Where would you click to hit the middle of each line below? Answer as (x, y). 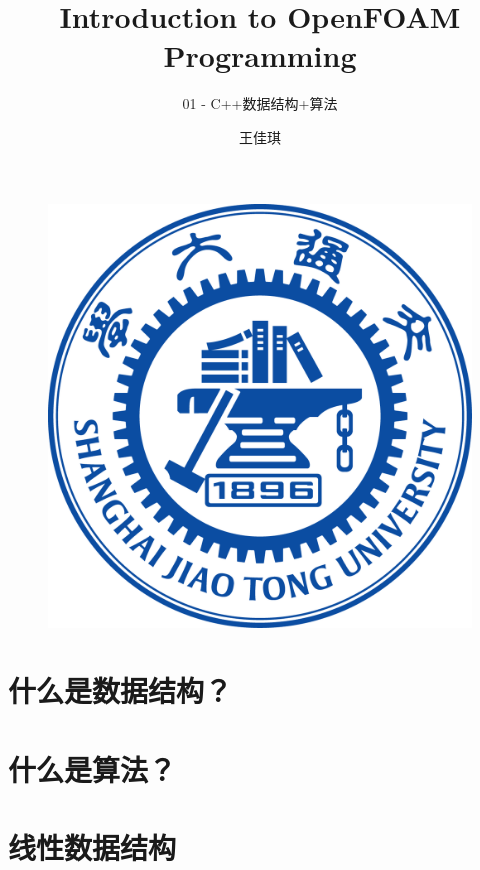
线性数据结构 (92, 847)
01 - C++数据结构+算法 (260, 103)
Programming (260, 55)
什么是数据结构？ (120, 690)
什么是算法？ (92, 768)
